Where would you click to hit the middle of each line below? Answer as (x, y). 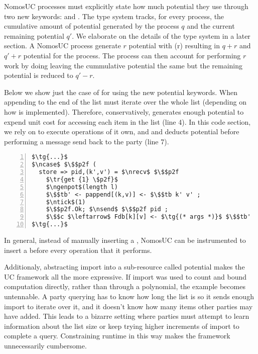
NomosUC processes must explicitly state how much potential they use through (126, 6)
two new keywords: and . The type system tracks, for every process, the (114, 16)
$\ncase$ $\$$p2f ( (64, 165)
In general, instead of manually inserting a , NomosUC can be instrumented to (125, 240)
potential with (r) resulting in (174, 46)
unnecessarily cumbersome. (45, 345)
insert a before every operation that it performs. (78, 250)
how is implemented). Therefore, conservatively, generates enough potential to (124, 111)
